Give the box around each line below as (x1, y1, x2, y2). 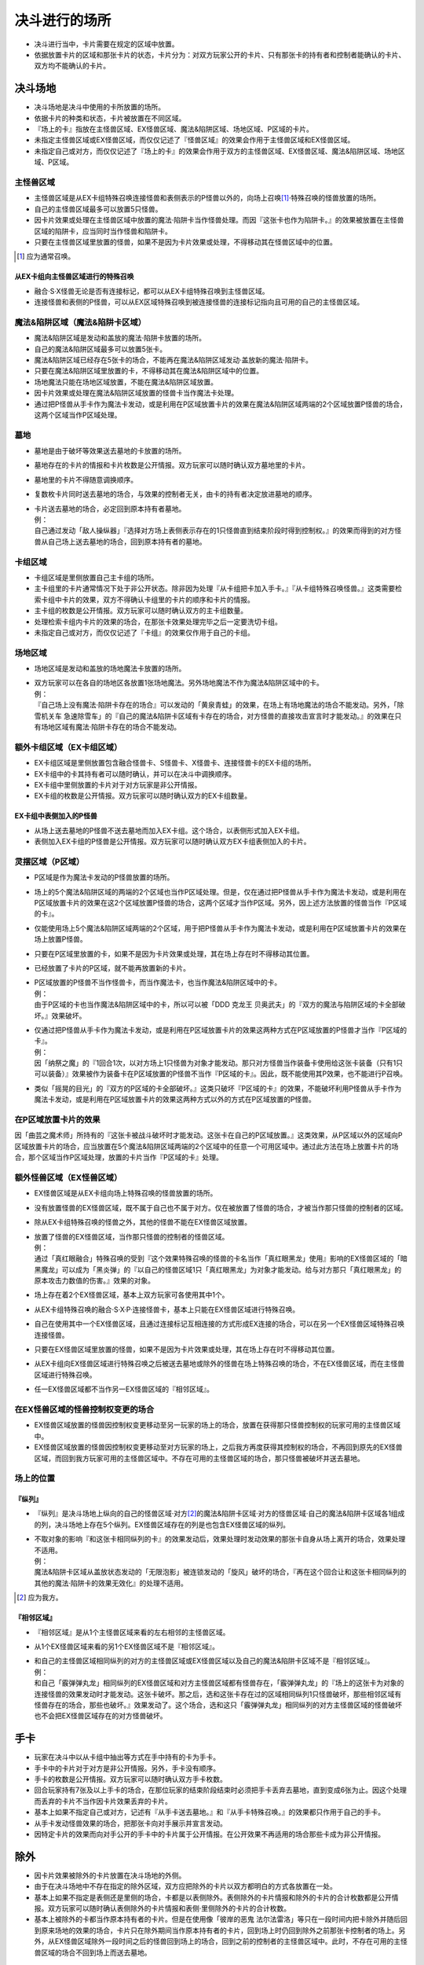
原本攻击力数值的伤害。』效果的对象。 (34, 1276, 155, 1285)
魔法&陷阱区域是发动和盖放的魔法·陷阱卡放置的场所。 (34, 333, 207, 343)
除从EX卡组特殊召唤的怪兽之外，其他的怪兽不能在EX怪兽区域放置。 (34, 1218, 251, 1227)
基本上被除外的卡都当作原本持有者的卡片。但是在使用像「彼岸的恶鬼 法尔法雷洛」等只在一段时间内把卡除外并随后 (34, 1915, 400, 1924)
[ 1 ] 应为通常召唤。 (16, 252, 75, 261)
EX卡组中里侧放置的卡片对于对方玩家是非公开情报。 (34, 780, 202, 789)
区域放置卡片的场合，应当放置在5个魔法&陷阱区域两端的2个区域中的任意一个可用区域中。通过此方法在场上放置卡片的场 (14, 1141, 399, 1151)
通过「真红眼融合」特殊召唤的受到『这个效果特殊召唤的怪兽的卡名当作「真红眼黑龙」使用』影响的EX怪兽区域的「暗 (34, 1254, 408, 1263)
